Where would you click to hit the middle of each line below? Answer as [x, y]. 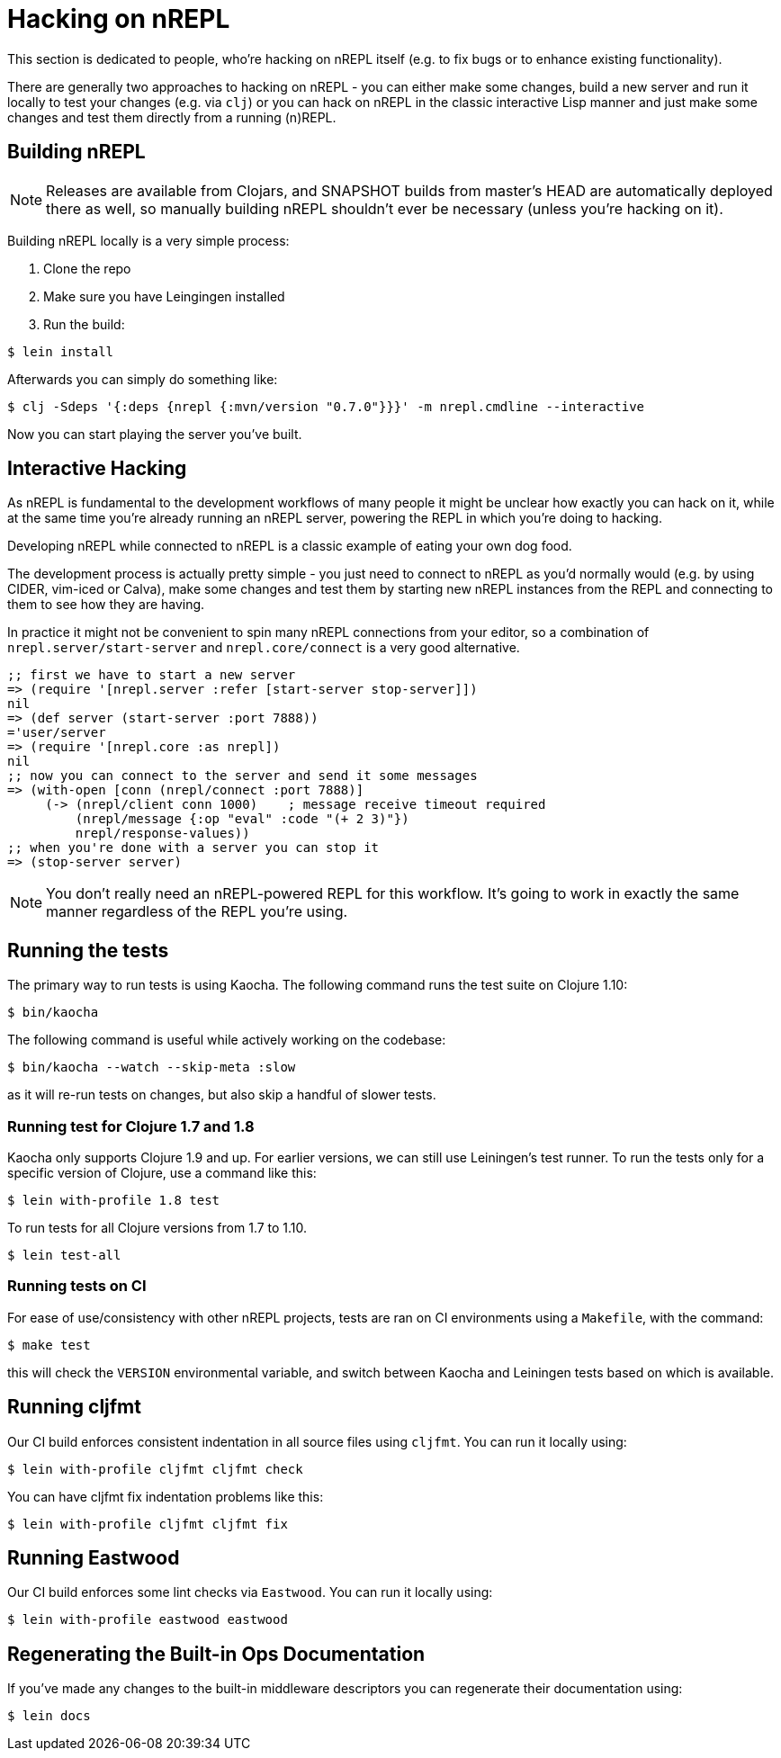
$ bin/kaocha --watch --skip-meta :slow [152, 1067]
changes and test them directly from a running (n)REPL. [172, 117]
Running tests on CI [77, 1286]
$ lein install [61, 351]
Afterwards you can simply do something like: [143, 379]
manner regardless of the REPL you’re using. [197, 912]
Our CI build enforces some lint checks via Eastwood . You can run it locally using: [250, 1592]
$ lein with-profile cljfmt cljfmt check [155, 1469]
